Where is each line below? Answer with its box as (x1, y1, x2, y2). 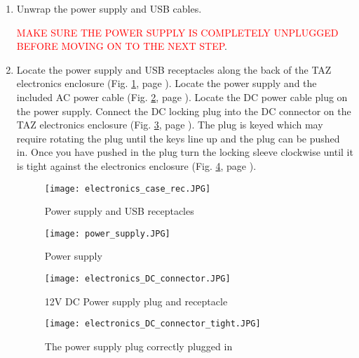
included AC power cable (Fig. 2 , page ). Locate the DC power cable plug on (16, 89, 348, 104)
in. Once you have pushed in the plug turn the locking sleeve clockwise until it (16, 145, 353, 159)
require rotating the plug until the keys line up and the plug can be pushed (16, 131, 340, 145)
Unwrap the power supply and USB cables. (16, 1, 202, 15)
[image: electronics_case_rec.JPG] (44, 183, 211, 194)
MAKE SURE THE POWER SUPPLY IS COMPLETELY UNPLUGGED (16, 25, 339, 39)
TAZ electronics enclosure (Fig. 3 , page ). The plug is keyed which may (16, 117, 323, 132)
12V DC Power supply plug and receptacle (44, 293, 228, 308)
